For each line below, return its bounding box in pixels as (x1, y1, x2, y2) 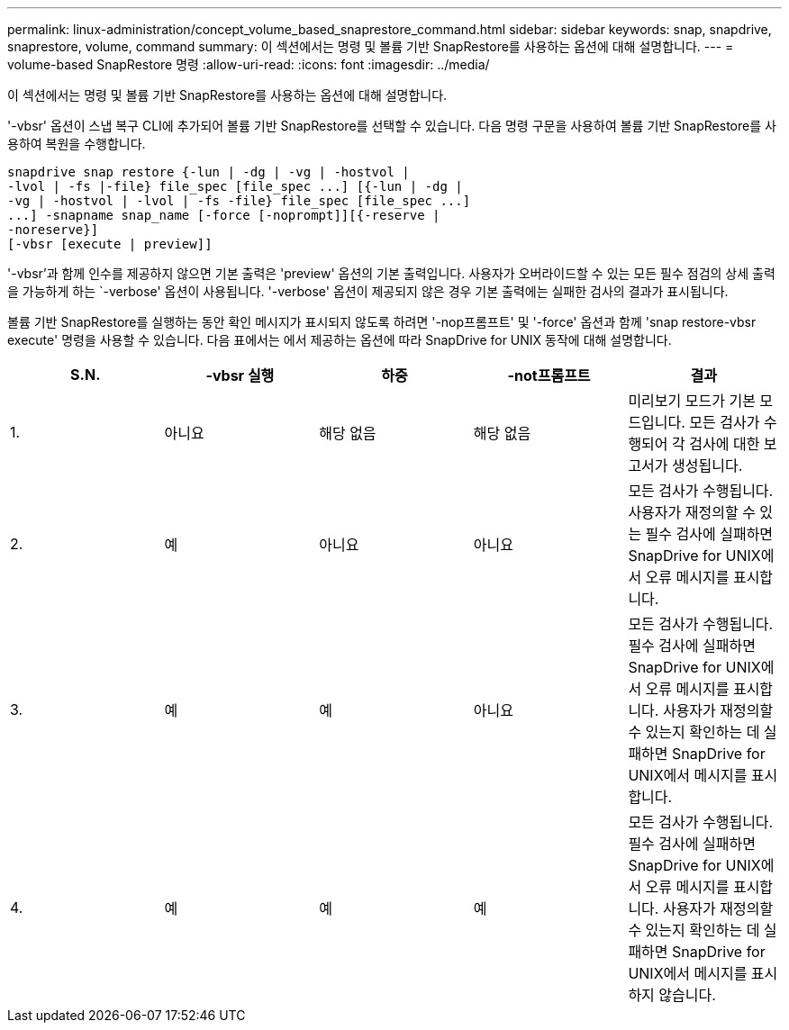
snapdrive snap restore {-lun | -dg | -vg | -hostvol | (7, 165, 410, 179)
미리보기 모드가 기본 (628, 392, 756, 410)
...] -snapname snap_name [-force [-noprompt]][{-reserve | (7, 208, 440, 222)
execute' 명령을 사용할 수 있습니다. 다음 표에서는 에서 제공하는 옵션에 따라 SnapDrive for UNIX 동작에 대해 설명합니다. (7, 332, 672, 348)
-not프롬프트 (507, 366, 591, 384)
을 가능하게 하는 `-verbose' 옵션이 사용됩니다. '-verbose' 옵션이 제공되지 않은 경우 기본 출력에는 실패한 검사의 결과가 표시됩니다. (7, 284, 729, 299)
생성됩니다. (672, 456, 743, 474)
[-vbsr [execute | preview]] (7, 237, 213, 251)
